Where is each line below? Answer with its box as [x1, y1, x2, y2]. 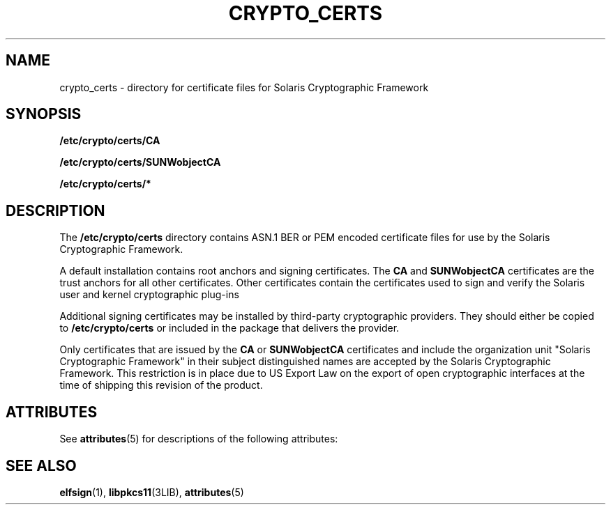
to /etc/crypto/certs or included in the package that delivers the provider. [59, 322, 400, 334]
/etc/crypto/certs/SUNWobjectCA [59, 156, 221, 169]
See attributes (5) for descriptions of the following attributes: [59, 433, 338, 445]
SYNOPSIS [6, 105, 82, 123]
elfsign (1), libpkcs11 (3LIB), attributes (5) [59, 486, 244, 498]
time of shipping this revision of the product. [59, 379, 263, 392]
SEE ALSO [6, 456, 77, 474]
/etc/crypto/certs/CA [59, 134, 160, 147]
